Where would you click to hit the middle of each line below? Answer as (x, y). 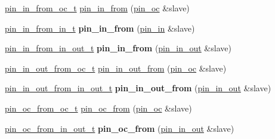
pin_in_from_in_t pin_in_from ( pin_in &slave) (100, 28)
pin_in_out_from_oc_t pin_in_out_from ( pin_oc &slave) (116, 68)
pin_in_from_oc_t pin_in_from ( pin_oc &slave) (97, 8)
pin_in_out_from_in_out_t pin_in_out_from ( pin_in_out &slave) (138, 88)
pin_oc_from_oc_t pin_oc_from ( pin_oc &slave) (98, 108)
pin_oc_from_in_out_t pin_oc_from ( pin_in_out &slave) (120, 128)
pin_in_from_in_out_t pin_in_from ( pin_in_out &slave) (118, 48)
